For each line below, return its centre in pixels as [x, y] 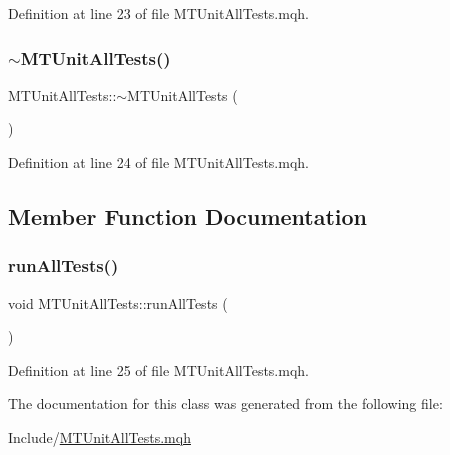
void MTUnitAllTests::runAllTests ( [118, 302]
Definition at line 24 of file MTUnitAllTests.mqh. [158, 162]
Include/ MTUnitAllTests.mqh [99, 436]
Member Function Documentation [188, 215]
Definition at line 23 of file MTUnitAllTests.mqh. [158, 13]
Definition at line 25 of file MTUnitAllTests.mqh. [158, 369]
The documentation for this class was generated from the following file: [225, 403]
